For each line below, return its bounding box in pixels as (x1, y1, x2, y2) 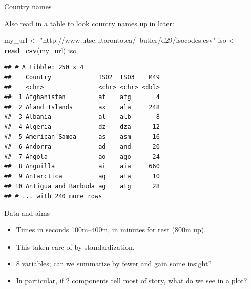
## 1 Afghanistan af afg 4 (4, 93, 160, 101)
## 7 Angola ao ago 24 (4, 153, 160, 160)
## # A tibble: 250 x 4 (4, 64, 84, 71)
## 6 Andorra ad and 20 (4, 143, 160, 151)
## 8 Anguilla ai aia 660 (4, 163, 160, 170)
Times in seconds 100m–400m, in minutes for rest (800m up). (16, 224, 206, 235)
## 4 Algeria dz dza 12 (4, 123, 160, 130)
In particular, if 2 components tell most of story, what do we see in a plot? (16, 275, 247, 286)
